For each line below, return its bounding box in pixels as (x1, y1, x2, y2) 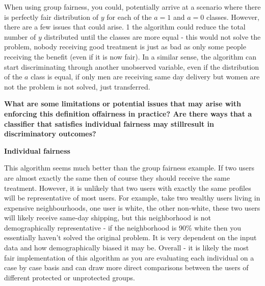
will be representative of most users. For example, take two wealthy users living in (4, 192, 260, 203)
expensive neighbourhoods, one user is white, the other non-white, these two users (4, 202, 260, 213)
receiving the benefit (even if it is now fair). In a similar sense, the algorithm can (4, 51, 257, 62)
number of (4, 31, 36, 42)
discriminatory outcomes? (4, 128, 96, 139)
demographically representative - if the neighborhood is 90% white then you (4, 222, 242, 233)
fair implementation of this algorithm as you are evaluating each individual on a (4, 252, 254, 263)
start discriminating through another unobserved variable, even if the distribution (4, 61, 259, 72)
